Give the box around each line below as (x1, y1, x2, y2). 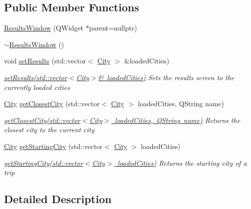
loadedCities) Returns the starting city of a (117, 157, 247, 168)
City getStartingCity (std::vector (4, 141, 103, 151)
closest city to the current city (4, 124, 95, 135)
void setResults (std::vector (4, 56, 86, 66)
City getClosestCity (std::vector (4, 98, 100, 109)
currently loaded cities (4, 82, 70, 92)
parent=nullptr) (89, 23, 137, 33)
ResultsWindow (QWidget (4, 23, 83, 33)
